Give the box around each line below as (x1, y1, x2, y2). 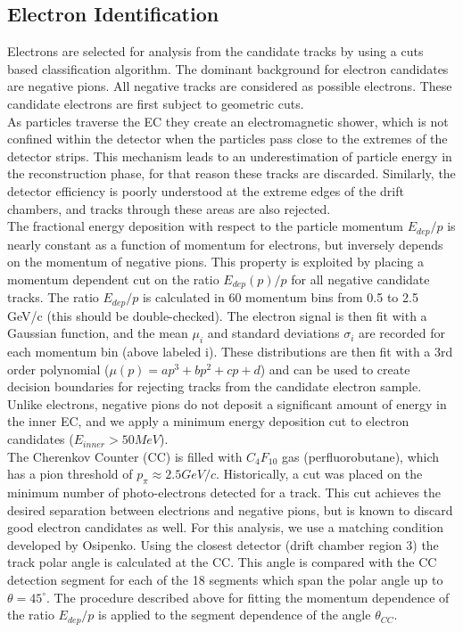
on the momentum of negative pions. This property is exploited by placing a (7, 252, 424, 271)
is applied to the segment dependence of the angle (98, 605, 371, 624)
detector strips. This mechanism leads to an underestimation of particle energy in (7, 146, 452, 165)
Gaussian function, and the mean (7, 324, 188, 342)
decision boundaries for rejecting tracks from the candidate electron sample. (7, 377, 422, 396)
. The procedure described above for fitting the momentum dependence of (46, 587, 450, 606)
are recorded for (358, 324, 445, 342)
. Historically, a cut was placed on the (215, 464, 423, 483)
